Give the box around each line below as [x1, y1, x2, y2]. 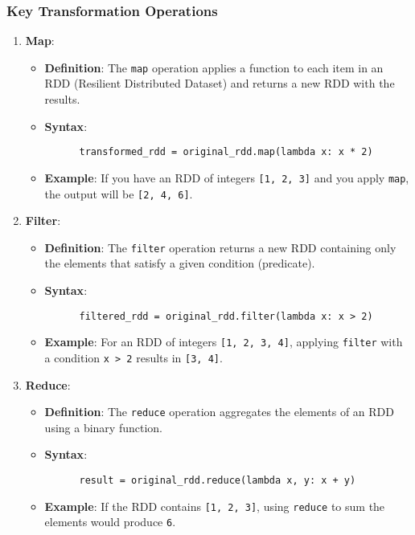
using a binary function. [44, 419, 162, 435]
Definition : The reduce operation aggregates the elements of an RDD [44, 403, 394, 420]
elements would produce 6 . [44, 513, 176, 530]
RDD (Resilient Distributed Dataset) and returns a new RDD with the [44, 75, 395, 92]
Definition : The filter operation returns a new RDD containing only [44, 239, 397, 255]
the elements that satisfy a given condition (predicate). [44, 255, 315, 272]
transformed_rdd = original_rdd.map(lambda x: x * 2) [79, 146, 373, 158]
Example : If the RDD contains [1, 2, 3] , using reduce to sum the [44, 497, 385, 514]
